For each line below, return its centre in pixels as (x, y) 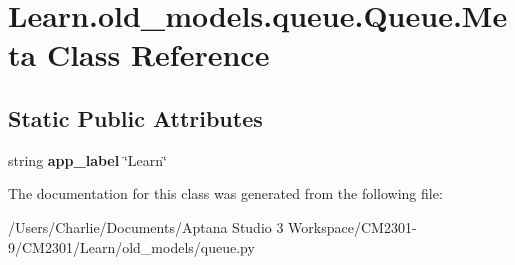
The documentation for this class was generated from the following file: (225, 193)
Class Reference (158, 54)
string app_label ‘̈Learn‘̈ (87, 159)
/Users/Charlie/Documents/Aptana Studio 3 (146, 226)
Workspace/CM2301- (352, 226)
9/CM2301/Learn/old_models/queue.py (131, 246)
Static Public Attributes (135, 117)
